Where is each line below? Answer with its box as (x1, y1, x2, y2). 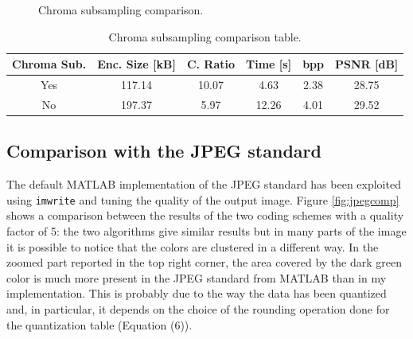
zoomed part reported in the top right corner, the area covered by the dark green (6, 254, 402, 271)
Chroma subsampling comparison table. (108, 28, 302, 45)
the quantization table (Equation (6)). (6, 316, 193, 333)
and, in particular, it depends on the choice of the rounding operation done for (6, 300, 390, 317)
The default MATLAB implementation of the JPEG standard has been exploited (6, 176, 401, 193)
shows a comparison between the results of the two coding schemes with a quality (6, 207, 404, 224)
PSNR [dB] (334, 56, 399, 72)
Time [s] (246, 56, 292, 72)
